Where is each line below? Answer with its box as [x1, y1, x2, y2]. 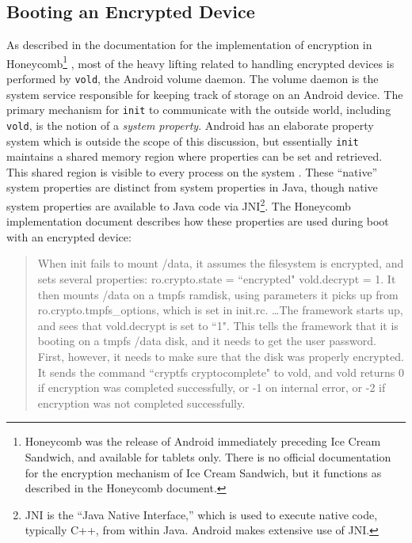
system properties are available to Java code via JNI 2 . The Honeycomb [6, 196, 351, 214]
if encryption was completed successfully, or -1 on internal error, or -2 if [37, 379, 386, 396]
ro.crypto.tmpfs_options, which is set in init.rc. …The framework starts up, [37, 302, 403, 318]
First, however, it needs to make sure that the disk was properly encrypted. [37, 348, 404, 365]
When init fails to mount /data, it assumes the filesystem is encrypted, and [37, 255, 404, 271]
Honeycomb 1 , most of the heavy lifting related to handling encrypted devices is [6, 52, 395, 71]
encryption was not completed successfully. [37, 394, 246, 411]
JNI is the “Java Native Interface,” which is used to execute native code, [25, 506, 378, 522]
